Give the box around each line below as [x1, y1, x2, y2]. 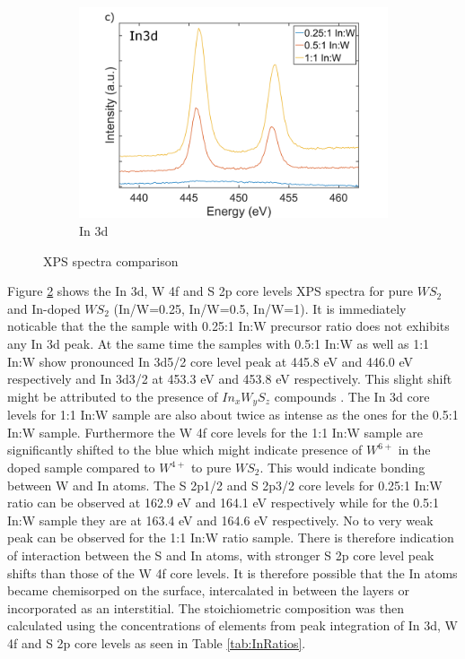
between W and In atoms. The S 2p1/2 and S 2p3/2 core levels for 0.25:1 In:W [7, 475, 443, 494]
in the [398, 440, 431, 459]
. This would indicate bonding [259, 458, 426, 477]
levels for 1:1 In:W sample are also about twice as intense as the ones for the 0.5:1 [7, 405, 459, 424]
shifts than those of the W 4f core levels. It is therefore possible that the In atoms [7, 563, 458, 582]
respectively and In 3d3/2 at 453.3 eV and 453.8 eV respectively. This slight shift [7, 369, 452, 388]
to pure [190, 458, 232, 477]
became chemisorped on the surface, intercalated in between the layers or [7, 581, 409, 600]
